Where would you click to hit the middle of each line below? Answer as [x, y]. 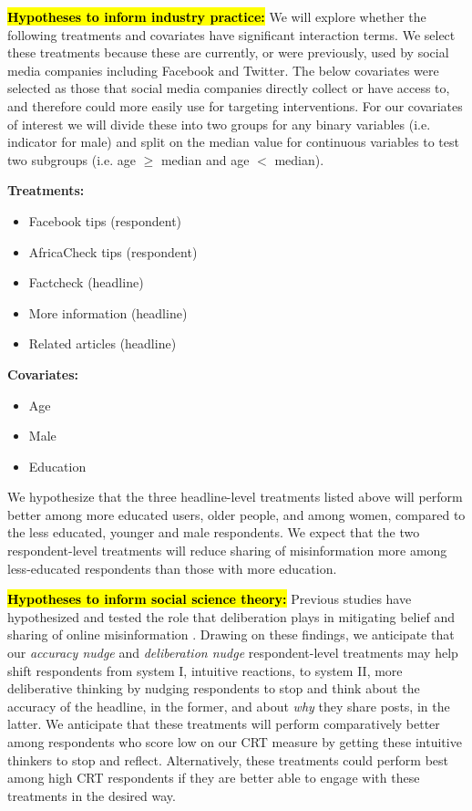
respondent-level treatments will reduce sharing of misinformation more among [227, 551]
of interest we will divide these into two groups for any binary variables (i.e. [219, 124]
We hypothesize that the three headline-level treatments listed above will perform [235, 497]
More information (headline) [108, 312]
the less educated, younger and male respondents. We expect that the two [214, 532]
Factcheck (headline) [86, 282]
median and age [205, 159]
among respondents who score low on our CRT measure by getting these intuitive [235, 742]
